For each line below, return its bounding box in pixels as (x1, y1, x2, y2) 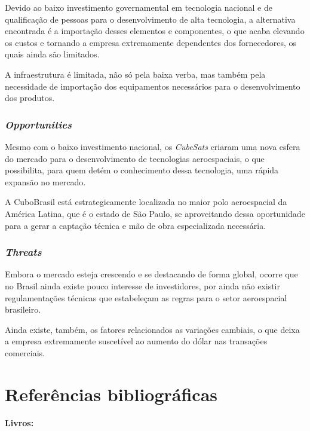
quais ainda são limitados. (5, 48, 100, 60)
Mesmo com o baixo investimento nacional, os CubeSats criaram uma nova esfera (5, 140, 300, 152)
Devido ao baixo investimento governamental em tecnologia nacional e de (5, 1, 272, 13)
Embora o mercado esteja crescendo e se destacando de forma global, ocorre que (5, 268, 298, 280)
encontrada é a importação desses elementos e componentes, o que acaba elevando (5, 25, 305, 37)
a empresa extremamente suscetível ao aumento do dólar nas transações (5, 335, 268, 347)
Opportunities (5, 117, 72, 132)
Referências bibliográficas (5, 381, 218, 406)
